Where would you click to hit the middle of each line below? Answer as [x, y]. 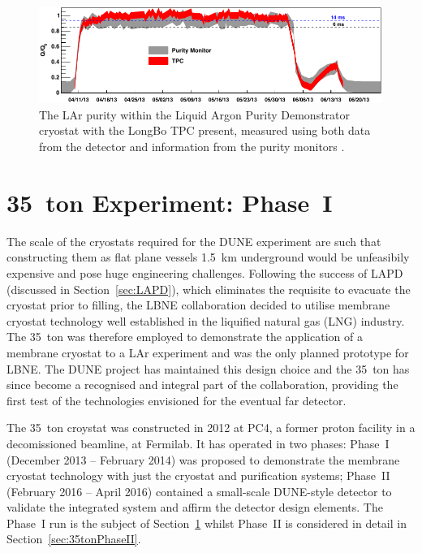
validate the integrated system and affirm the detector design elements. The [195, 507]
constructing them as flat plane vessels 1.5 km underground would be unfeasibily [208, 257]
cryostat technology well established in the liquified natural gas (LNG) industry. [206, 320]
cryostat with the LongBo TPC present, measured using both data [205, 130]
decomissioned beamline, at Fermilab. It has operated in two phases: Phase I [198, 443]
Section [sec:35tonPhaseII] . [74, 539]
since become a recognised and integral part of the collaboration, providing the [202, 385]
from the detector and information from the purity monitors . [192, 147]
